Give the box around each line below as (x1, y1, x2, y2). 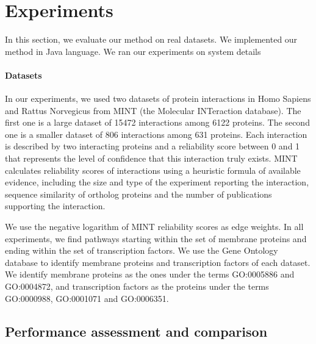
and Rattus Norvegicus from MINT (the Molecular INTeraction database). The (5, 104, 301, 116)
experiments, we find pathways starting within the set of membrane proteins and (5, 232, 307, 245)
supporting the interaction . (5, 199, 106, 212)
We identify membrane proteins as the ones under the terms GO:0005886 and (5, 268, 295, 281)
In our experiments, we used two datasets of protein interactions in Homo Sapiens (5, 92, 311, 105)
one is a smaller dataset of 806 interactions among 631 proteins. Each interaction (5, 127, 307, 140)
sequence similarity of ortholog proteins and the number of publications (5, 187, 272, 200)
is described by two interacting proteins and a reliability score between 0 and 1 (5, 140, 300, 152)
